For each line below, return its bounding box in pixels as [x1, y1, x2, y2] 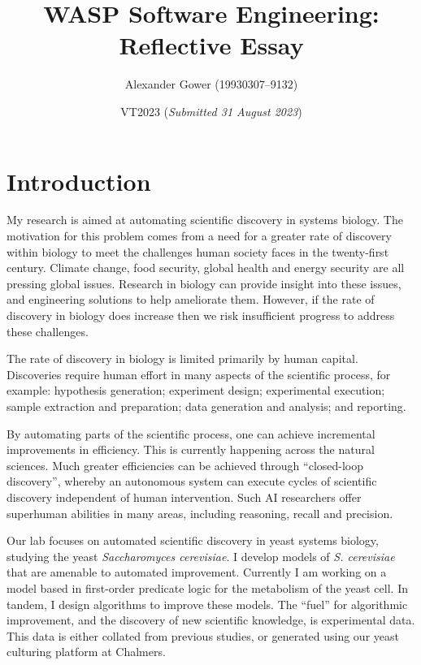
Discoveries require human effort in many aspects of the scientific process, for [7, 365, 391, 382]
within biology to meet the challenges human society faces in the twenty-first [7, 243, 389, 260]
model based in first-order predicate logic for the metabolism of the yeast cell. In [7, 579, 408, 596]
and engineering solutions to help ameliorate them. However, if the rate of [7, 291, 375, 308]
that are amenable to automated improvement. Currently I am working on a [7, 564, 387, 581]
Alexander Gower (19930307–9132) [124, 76, 298, 93]
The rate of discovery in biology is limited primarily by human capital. [7, 350, 358, 367]
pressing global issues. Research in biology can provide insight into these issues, [7, 274, 401, 291]
